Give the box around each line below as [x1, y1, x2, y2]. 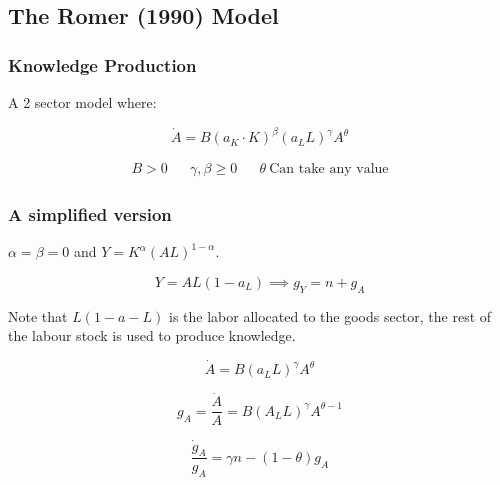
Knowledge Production [8, 52, 197, 77]
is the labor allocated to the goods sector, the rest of [169, 305, 492, 326]
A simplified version [8, 202, 172, 227]
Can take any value [269, 162, 389, 177]
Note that [8, 305, 68, 326]
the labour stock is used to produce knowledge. [8, 325, 296, 346]
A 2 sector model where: [8, 92, 157, 112]
